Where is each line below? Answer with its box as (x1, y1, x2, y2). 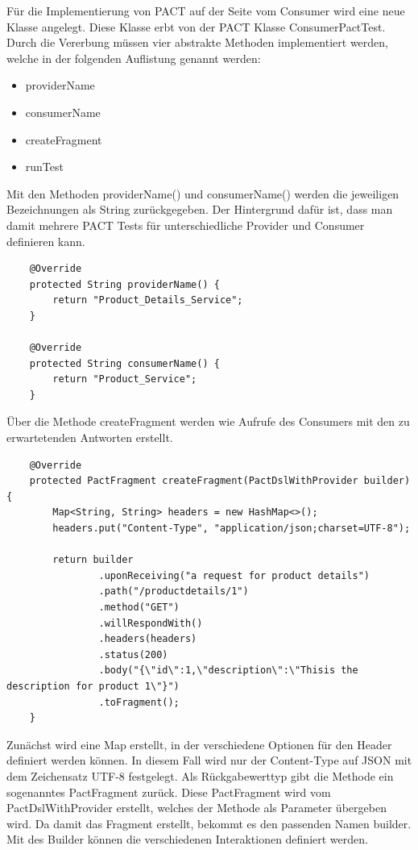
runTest (25, 158, 64, 175)
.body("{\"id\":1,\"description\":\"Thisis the (98, 665, 358, 677)
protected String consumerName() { (29, 357, 220, 369)
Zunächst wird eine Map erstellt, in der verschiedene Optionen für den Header (6, 735, 392, 752)
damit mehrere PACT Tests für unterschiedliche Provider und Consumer (6, 216, 365, 233)
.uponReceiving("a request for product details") (98, 569, 370, 581)
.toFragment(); (98, 696, 180, 708)
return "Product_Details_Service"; (52, 294, 243, 306)
